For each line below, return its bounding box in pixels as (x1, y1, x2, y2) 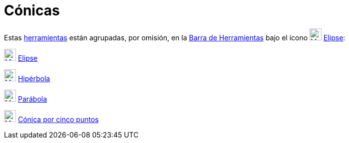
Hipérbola (17, 74, 50, 83)
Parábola (17, 94, 47, 103)
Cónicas (4, 2, 60, 19)
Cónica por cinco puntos (17, 115, 99, 124)
